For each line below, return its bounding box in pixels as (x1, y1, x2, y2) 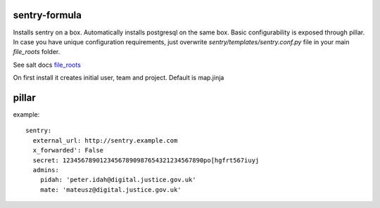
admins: (32, 166, 59, 174)
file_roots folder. (13, 48, 61, 56)
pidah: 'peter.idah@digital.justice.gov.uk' (39, 176, 196, 184)
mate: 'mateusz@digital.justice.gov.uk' (39, 186, 182, 193)
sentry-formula (13, 9, 82, 21)
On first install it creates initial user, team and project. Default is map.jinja (13, 74, 224, 82)
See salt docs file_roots (13, 60, 81, 69)
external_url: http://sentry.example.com (32, 136, 178, 144)
